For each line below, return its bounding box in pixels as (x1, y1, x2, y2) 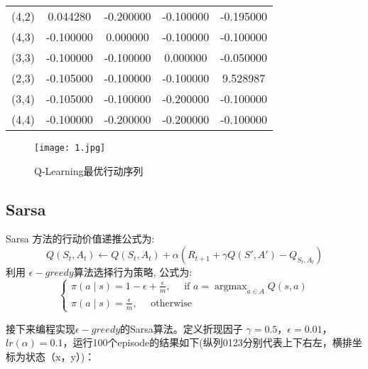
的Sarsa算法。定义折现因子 (120, 321, 243, 336)
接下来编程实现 (6, 321, 75, 336)
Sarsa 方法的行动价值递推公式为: (6, 231, 155, 246)
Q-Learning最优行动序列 (34, 163, 144, 178)
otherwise (151, 298, 192, 309)
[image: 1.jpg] (34, 143, 106, 153)
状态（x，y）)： (25, 349, 95, 364)
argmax (215, 281, 247, 292)
